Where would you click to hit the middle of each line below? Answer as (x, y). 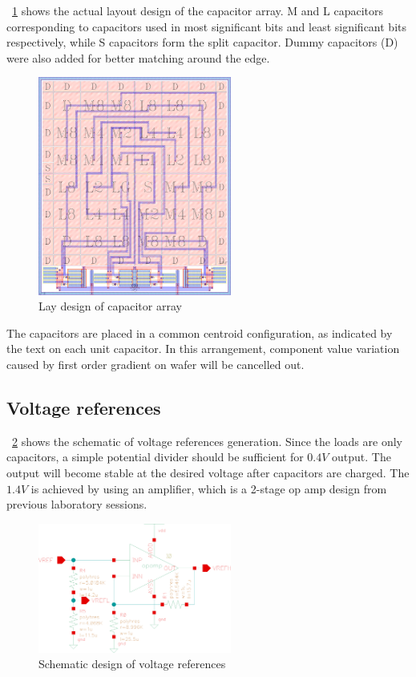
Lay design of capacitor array (110, 306)
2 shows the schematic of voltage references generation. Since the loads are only (207, 441)
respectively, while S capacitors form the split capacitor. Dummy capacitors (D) (202, 42)
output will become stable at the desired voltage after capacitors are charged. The (208, 472)
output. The (361, 457)
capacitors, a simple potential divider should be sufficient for (155, 457)
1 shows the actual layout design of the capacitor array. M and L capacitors (198, 10)
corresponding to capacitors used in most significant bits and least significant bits (206, 26)
